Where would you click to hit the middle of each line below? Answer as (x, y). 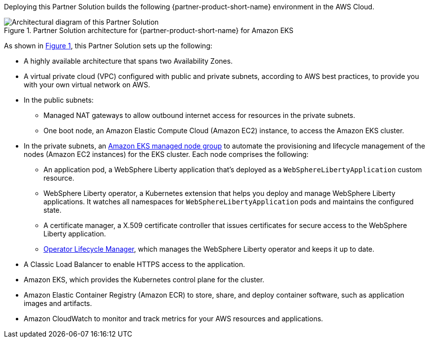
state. (53, 210)
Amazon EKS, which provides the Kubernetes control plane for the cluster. (144, 280)
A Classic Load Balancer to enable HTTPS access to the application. (135, 264)
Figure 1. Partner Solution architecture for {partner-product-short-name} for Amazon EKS (149, 30)
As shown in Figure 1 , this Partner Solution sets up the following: (108, 46)
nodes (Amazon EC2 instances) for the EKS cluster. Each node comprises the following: (166, 154)
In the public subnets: (59, 100)
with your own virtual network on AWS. (87, 85)
